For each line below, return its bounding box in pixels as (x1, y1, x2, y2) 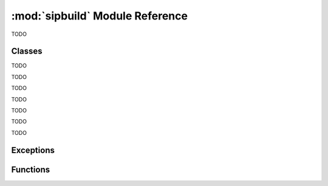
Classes (11, 46, 43, 57)
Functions (11, 164, 50, 174)
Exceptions (11, 145, 55, 155)
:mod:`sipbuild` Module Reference (11, 9, 188, 22)
